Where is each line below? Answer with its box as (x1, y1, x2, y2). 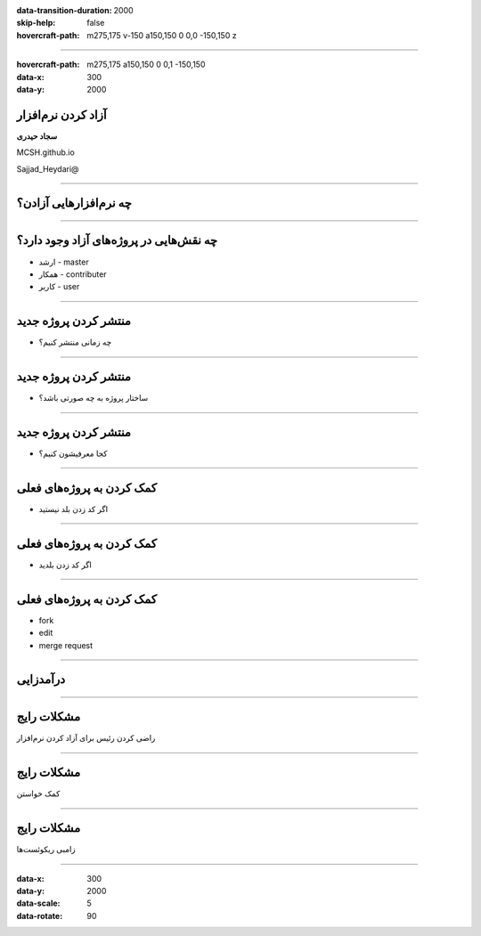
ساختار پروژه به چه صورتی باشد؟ (38, 393, 149, 403)
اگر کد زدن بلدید (38, 559, 93, 570)
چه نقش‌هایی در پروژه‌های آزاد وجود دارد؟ (16, 232, 218, 248)
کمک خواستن (16, 788, 61, 799)
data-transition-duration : (16, 5, 112, 15)
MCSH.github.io (16, 147, 75, 158)
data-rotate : (16, 910, 63, 921)
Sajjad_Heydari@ (16, 163, 79, 174)
